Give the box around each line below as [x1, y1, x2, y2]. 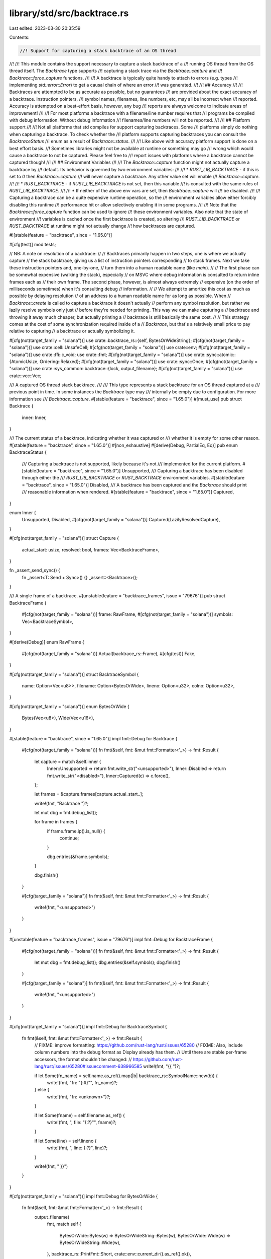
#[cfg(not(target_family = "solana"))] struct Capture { [9, 535, 119, 541]
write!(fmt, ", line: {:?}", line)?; [47, 1145, 108, 1151]
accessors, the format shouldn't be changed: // [34, 1056, 132, 1062]
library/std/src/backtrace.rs [9, 8, 129, 19]
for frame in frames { [34, 819, 78, 825]
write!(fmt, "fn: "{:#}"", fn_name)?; [47, 1080, 118, 1085]
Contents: [9, 34, 30, 40]
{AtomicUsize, [9, 358, 39, 365]
